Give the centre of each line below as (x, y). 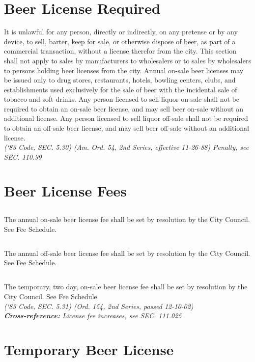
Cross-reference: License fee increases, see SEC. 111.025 (93, 316)
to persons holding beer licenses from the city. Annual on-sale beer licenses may (124, 70)
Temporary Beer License (89, 349)
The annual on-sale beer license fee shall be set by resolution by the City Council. (127, 219)
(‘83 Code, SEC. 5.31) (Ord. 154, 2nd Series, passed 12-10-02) (99, 306)
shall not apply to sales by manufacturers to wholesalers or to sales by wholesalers (127, 60)
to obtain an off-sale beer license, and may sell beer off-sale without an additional (127, 128)
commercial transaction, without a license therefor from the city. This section (120, 51)
